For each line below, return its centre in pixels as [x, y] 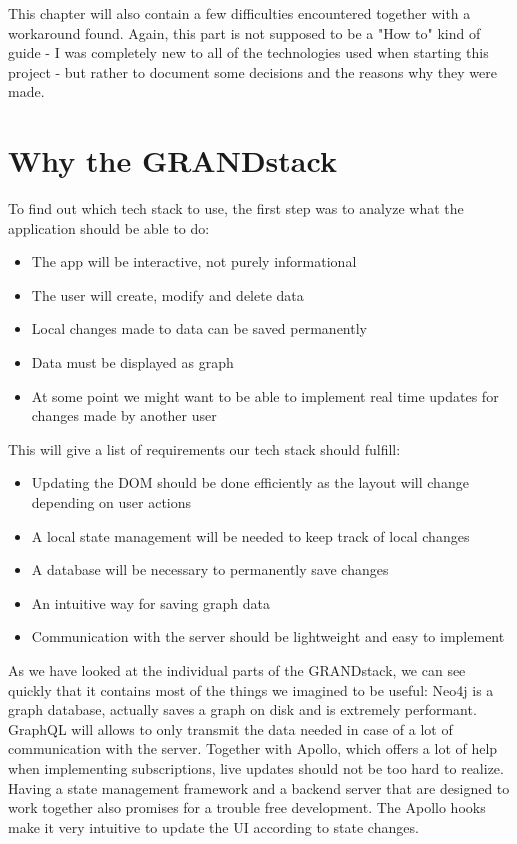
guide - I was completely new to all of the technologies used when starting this [248, 52]
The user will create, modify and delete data [167, 294]
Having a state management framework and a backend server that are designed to [259, 787]
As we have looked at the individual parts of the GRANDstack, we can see [237, 670]
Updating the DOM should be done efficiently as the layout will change [250, 482]
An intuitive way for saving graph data [150, 602]
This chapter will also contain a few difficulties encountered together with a [239, 13]
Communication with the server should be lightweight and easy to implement [268, 636]
